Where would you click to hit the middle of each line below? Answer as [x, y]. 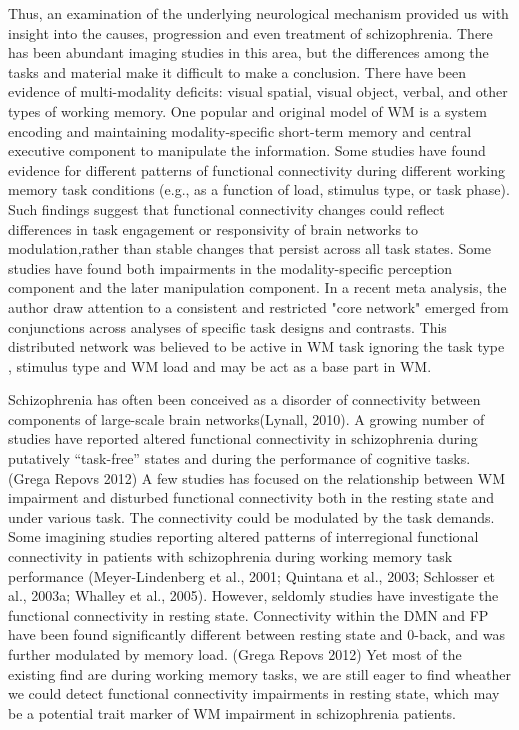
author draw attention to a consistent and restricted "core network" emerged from [258, 306]
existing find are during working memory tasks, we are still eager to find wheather [260, 673]
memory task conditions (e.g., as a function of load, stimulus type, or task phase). [259, 189]
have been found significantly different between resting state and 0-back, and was [256, 634]
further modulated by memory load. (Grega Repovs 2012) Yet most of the [235, 654]
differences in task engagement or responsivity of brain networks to [213, 228]
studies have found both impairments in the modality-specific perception [230, 267]
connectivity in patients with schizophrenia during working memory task [230, 556]
